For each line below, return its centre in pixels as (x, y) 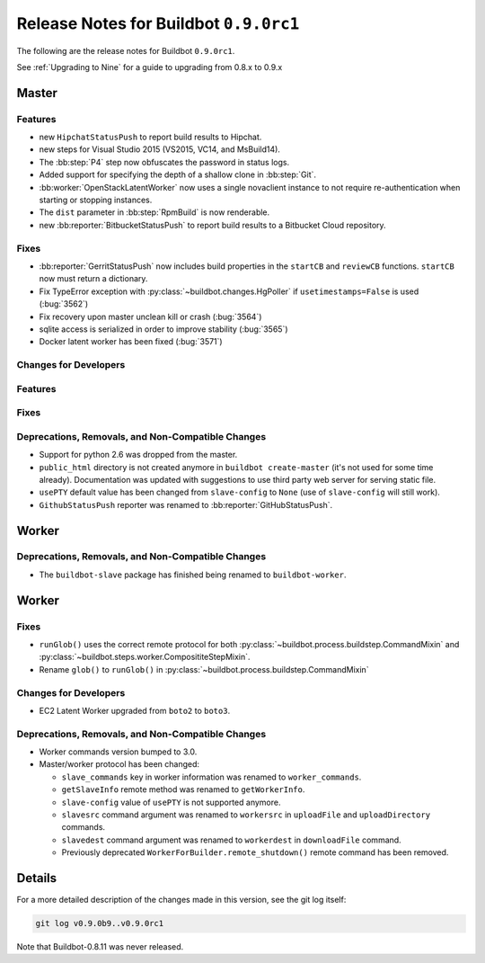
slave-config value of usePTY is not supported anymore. (171, 802)
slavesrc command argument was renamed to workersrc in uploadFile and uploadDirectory (246, 815)
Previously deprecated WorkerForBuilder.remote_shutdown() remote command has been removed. (255, 852)
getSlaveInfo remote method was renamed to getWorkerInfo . (183, 789)
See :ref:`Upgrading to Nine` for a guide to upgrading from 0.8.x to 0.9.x (150, 67)
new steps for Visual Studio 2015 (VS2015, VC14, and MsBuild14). (159, 149)
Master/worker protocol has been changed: (119, 764)
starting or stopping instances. (96, 200)
